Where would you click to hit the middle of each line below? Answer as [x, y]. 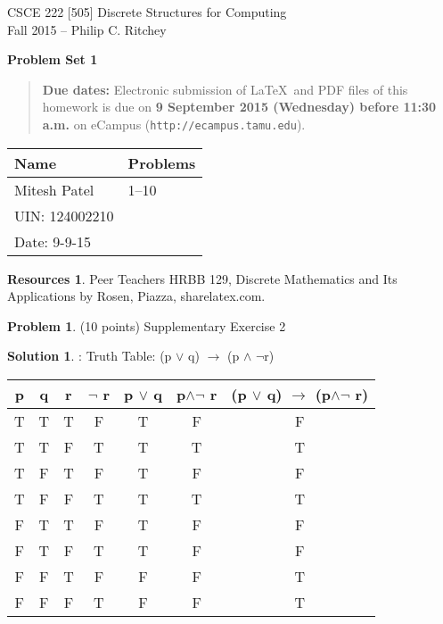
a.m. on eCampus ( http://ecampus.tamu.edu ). [174, 124]
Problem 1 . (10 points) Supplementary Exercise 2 [147, 325]
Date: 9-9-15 [53, 241]
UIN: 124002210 [64, 215]
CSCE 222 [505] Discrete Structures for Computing [147, 12]
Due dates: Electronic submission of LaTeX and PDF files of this [225, 89]
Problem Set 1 [53, 59]
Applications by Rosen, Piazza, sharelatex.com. [136, 296]
